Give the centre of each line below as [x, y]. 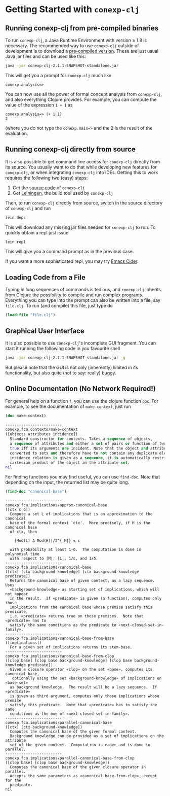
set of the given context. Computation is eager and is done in [80, 745]
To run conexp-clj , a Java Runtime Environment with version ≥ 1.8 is [76, 40]
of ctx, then [24, 532]
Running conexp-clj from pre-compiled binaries [82, 28]
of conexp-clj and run [28, 208]
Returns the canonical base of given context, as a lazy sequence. [82, 581]
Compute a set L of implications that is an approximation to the [81, 514]
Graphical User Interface [45, 331]
